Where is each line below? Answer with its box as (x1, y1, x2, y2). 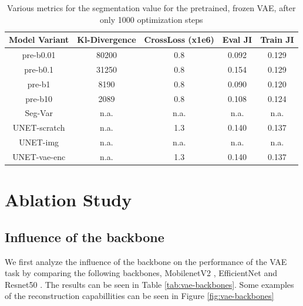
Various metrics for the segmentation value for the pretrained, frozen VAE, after (7, 2, 296, 13)
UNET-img (19, 136, 59, 148)
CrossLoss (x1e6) (144, 33, 214, 46)
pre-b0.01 (22, 49, 56, 61)
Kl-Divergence (77, 33, 136, 46)
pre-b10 (25, 92, 53, 104)
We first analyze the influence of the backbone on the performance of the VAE (5, 255, 287, 267)
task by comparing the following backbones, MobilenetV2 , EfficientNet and (5, 267, 277, 279)
